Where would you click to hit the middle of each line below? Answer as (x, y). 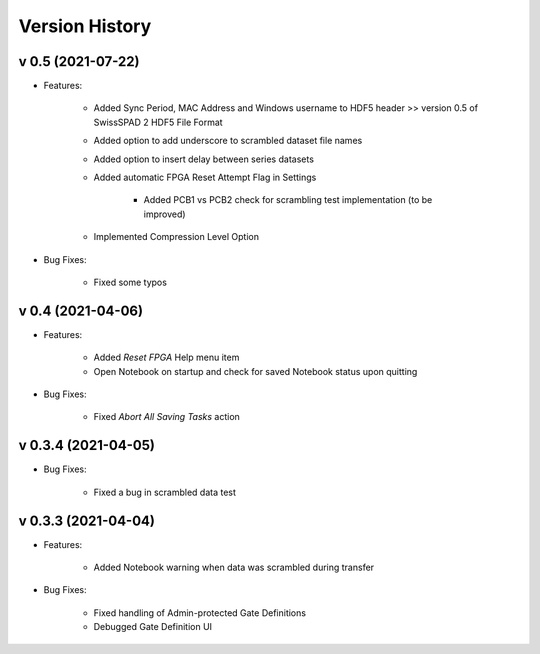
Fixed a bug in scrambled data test (165, 492)
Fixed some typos (130, 282)
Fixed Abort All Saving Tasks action (166, 417)
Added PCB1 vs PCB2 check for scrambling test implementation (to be (288, 200)
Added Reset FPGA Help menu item (166, 357)
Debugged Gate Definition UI (153, 627)
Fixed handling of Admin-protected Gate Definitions (200, 612)
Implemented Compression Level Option (176, 237)
